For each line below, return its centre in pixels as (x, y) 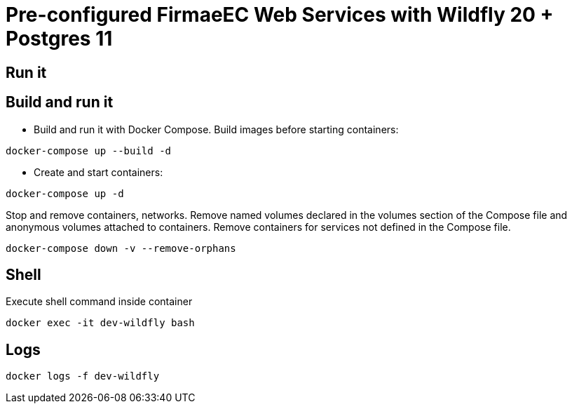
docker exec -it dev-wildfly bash (100, 323)
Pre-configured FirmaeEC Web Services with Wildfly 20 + (280, 15)
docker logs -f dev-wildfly (83, 376)
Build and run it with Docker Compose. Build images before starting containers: (216, 129)
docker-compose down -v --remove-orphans (121, 248)
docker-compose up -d (65, 193)
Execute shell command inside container (99, 302)
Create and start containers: (98, 172)
